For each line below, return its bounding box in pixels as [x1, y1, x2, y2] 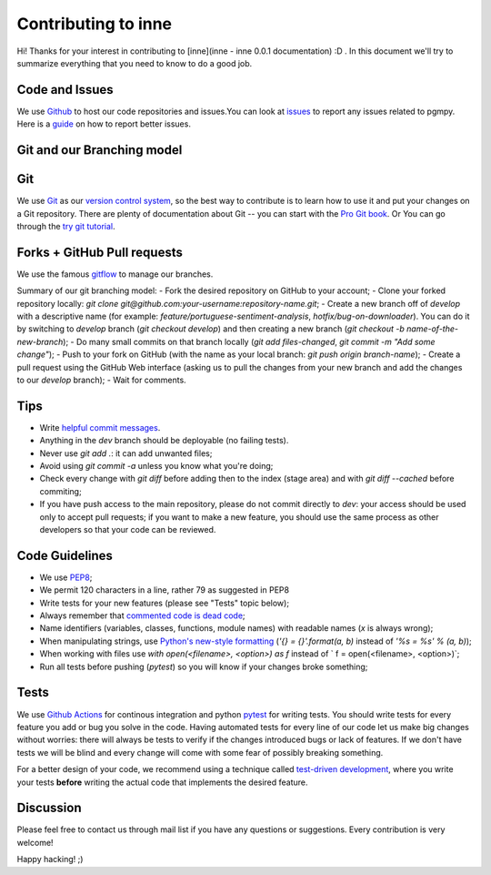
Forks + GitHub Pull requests [16, 244, 184, 259]
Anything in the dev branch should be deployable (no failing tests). [39, 435, 289, 446]
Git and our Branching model [16, 142, 183, 158]
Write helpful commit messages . [39, 422, 161, 432]
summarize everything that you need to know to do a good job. [16, 57, 253, 68]
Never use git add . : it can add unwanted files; [39, 447, 213, 459]
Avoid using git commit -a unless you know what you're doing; [39, 461, 274, 472]
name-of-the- [406, 323, 459, 334]
